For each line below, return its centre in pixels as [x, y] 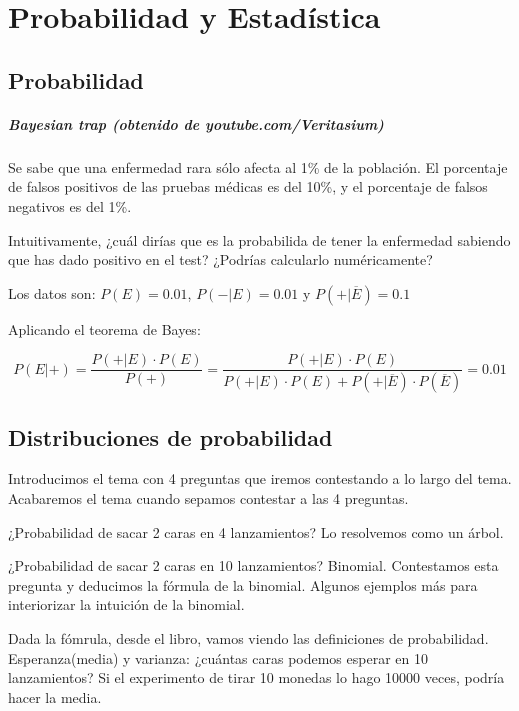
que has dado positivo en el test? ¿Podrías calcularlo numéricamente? [220, 259]
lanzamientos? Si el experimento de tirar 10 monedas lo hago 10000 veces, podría [256, 677]
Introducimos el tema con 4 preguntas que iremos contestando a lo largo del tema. [260, 478]
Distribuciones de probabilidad [170, 436]
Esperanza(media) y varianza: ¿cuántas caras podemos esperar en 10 [218, 657]
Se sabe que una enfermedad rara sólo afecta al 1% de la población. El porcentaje [258, 166]
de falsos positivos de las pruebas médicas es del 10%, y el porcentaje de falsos [248, 186]
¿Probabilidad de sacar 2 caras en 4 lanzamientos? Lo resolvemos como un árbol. [256, 531]
